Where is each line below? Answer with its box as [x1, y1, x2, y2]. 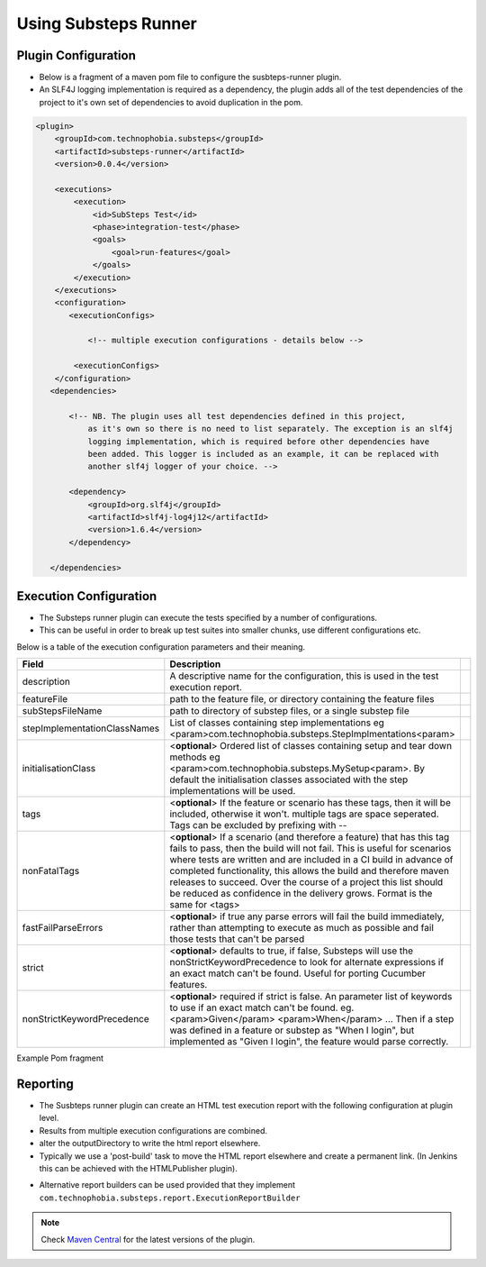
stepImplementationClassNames [22, 722, 160, 734]
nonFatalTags [22, 865, 80, 878]
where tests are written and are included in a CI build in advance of [169, 853, 454, 866]
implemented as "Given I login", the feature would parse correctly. [169, 1035, 449, 1048]
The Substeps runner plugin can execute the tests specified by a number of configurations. [39, 613, 378, 623]
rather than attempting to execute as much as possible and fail [169, 922, 434, 934]
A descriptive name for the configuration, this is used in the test [169, 670, 439, 682]
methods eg [169, 751, 220, 763]
